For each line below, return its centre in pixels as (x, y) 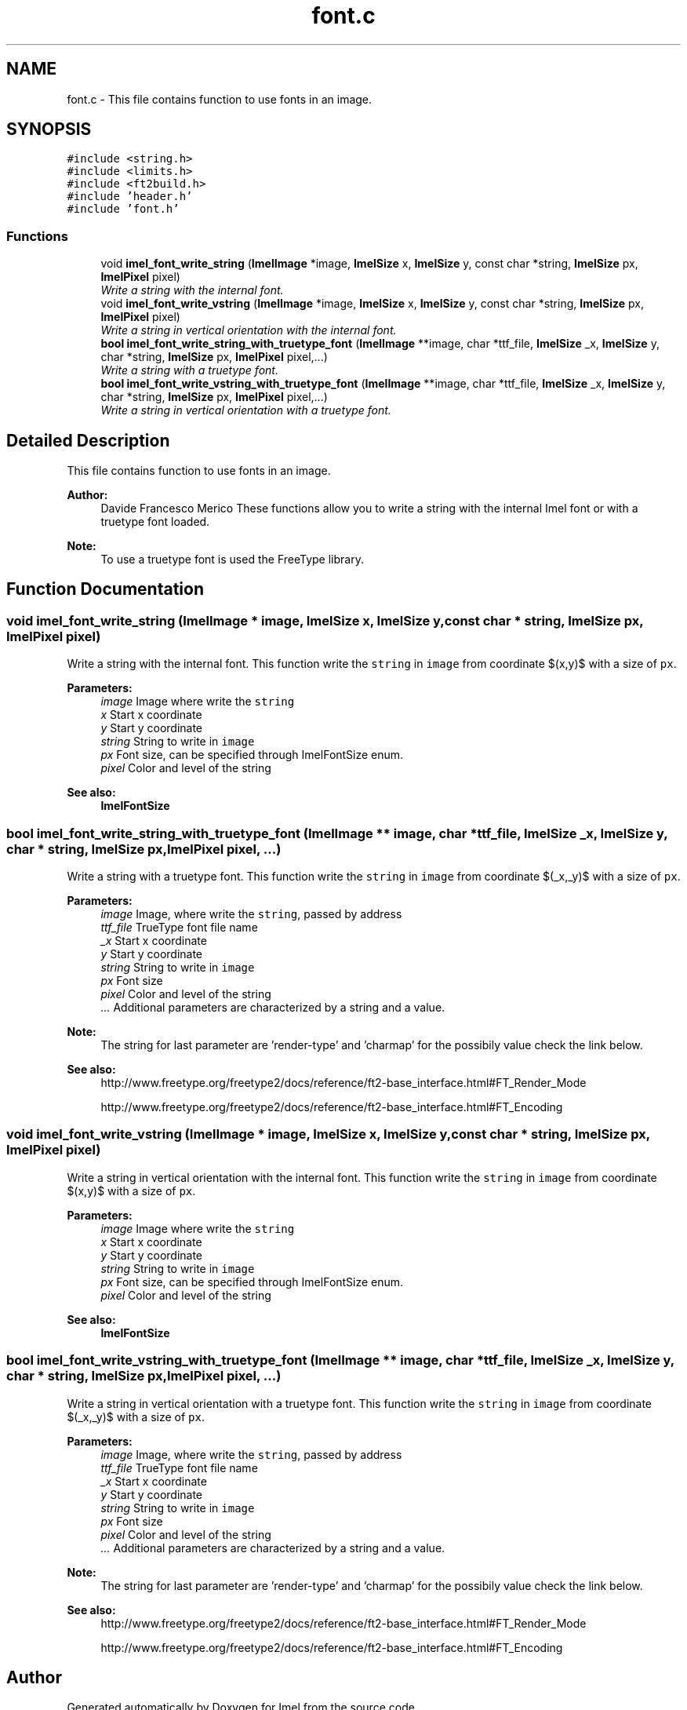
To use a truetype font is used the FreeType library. (232, 560)
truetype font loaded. (155, 522)
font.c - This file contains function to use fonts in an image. (220, 99)
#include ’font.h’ (123, 209)
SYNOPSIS (49, 129)
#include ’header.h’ (130, 197)
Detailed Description (88, 440)
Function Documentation (105, 589)
